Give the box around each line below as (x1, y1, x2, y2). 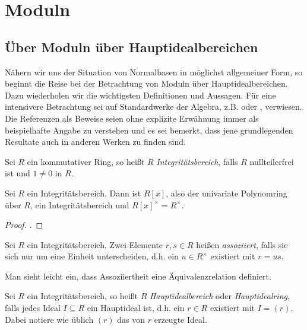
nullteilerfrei (249, 155, 294, 167)
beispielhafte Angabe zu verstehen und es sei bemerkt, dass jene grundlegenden (5, 123, 293, 136)
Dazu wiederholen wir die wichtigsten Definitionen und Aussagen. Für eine (5, 88, 276, 101)
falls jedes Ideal (5, 302, 61, 314)
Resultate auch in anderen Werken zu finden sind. (5, 135, 186, 148)
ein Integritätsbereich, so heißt (27, 290, 138, 302)
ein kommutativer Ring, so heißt (27, 155, 145, 167)
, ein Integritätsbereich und (30, 198, 129, 211)
